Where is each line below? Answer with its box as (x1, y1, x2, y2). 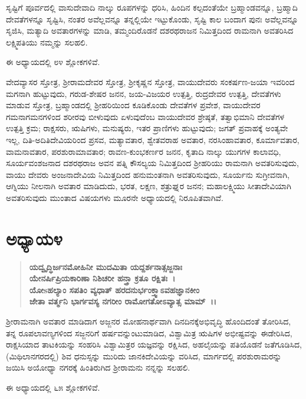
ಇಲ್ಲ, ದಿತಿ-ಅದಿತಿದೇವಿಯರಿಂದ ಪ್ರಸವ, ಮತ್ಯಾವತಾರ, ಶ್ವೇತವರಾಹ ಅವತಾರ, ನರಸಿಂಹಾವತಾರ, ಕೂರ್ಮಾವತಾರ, (6, 133, 300, 145)
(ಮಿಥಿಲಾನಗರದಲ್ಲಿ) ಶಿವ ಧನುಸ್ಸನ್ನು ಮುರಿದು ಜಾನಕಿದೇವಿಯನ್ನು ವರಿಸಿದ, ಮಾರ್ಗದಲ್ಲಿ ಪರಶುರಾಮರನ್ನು (6, 349, 282, 362)
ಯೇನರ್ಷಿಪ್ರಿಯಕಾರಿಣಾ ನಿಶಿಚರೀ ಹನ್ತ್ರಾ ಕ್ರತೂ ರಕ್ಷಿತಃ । (29, 272, 176, 284)
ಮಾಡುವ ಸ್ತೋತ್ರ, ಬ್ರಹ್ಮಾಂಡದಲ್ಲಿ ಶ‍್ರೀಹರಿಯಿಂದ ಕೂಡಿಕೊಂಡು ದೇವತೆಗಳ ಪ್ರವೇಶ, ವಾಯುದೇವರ (6, 99, 261, 111)
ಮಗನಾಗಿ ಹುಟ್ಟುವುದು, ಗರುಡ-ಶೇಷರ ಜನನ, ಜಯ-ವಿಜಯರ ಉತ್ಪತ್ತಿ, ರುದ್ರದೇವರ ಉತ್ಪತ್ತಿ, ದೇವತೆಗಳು (6, 87, 281, 99)
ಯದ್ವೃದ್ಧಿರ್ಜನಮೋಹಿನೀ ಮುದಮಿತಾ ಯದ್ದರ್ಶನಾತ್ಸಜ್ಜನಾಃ (29, 260, 183, 273)
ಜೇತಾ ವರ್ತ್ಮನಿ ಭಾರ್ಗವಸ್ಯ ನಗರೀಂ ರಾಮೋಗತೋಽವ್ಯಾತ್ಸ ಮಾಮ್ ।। (29, 295, 217, 307)
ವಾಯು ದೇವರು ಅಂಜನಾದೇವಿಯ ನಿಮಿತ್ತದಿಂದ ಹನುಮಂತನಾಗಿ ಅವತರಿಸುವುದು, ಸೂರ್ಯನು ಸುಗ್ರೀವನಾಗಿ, (6, 168, 290, 180)
